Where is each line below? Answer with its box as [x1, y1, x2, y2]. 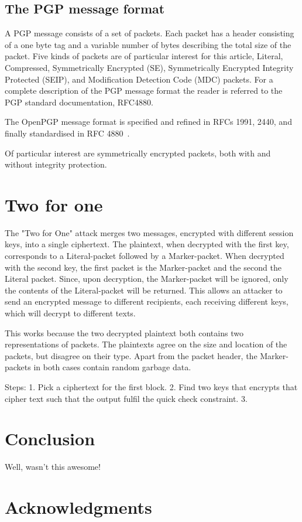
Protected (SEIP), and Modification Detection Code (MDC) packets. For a [5, 73, 273, 85]
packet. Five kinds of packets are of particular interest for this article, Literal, [5, 50, 283, 62]
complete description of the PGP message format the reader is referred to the [5, 84, 283, 97]
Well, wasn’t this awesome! [5, 460, 101, 473]
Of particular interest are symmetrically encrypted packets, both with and [5, 146, 271, 159]
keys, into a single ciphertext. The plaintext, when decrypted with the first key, [5, 238, 289, 250]
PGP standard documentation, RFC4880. [5, 95, 153, 108]
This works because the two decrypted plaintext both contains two [5, 326, 243, 339]
